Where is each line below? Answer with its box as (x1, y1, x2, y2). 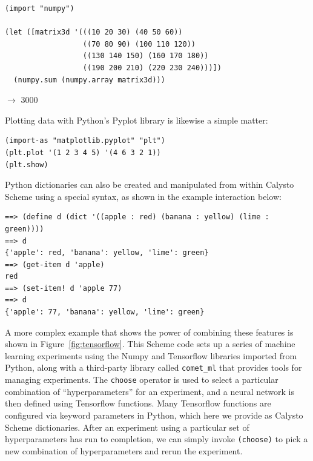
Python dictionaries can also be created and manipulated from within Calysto (5, 178, 294, 191)
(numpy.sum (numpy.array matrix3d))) (13, 75, 165, 84)
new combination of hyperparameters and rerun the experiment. (5, 444, 243, 457)
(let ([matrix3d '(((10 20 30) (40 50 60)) (5, 28, 183, 37)
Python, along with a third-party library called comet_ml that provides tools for (5, 361, 302, 374)
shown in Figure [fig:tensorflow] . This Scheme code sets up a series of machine (5, 337, 295, 350)
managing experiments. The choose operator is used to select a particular (5, 373, 278, 386)
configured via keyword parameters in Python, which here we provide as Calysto (5, 408, 303, 421)
